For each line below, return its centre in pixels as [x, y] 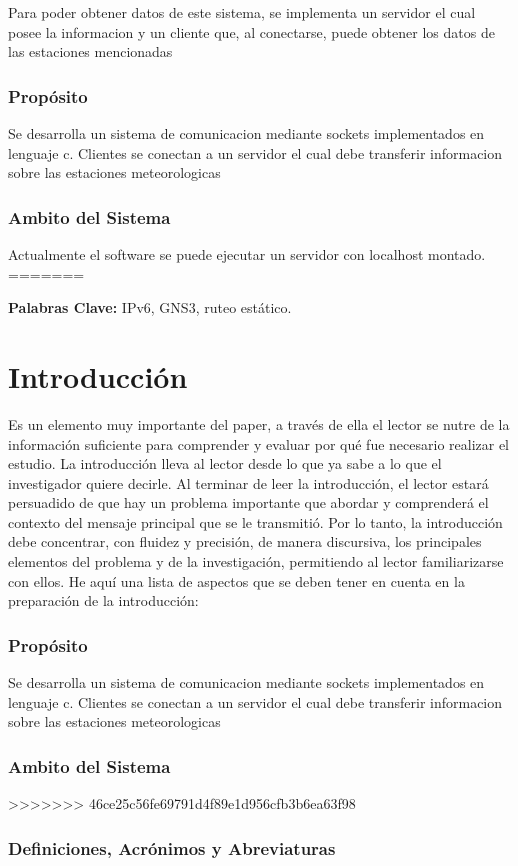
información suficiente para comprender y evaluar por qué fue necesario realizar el [259, 443]
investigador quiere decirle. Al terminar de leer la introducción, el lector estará [248, 482]
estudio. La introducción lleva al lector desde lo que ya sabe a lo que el [225, 463]
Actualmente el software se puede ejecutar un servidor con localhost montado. [247, 254]
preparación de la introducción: [103, 600]
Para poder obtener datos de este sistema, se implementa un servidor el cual [242, 12]
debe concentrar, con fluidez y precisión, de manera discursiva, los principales [245, 541]
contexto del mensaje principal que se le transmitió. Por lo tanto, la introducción [255, 521]
